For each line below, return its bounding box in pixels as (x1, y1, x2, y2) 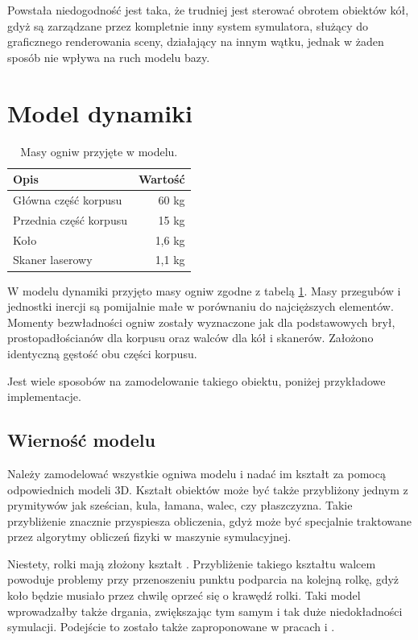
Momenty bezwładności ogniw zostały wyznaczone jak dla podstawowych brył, (7, 313, 395, 330)
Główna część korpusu (13, 191, 122, 208)
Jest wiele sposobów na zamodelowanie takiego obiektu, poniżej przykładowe (7, 372, 386, 389)
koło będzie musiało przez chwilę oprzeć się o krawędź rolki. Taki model (7, 587, 361, 604)
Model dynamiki (7, 96, 192, 129)
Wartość (138, 171, 185, 188)
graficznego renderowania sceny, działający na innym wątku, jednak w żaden (7, 33, 384, 50)
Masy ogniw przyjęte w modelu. (20, 142, 178, 159)
